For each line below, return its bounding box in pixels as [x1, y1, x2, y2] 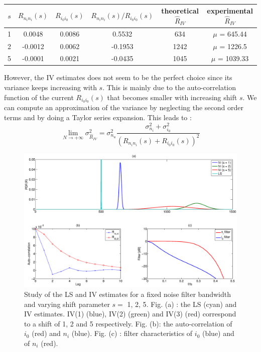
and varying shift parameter [24, 298, 110, 309]
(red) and [32, 328, 61, 338]
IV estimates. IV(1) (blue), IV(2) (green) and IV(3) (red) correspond [24, 308, 236, 319]
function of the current [4, 92, 74, 102]
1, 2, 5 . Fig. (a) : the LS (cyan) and [127, 298, 237, 309]
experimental [207, 6, 253, 16]
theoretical [161, 6, 199, 16]
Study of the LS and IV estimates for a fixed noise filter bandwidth [24, 288, 231, 299]
